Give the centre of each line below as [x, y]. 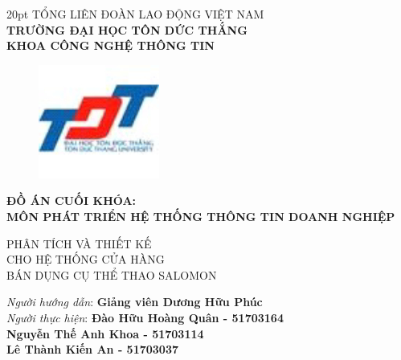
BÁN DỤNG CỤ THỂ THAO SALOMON [112, 274]
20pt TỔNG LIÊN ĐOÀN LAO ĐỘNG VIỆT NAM [135, 14]
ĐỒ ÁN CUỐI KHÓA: [72, 200]
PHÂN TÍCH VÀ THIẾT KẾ [79, 243]
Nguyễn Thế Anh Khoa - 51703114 [105, 333]
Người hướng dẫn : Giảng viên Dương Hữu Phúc [135, 302]
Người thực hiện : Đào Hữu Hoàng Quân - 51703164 [145, 317]
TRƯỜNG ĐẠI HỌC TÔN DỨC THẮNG [127, 29]
